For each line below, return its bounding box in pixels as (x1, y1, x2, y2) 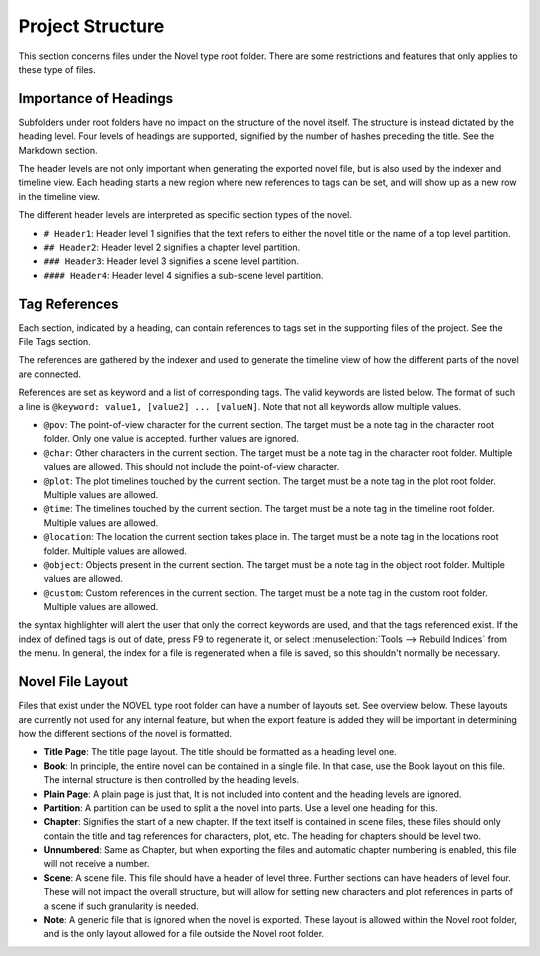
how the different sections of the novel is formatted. (18, 727, 233, 739)
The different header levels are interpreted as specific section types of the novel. (18, 209, 352, 221)
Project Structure (18, 15, 165, 37)
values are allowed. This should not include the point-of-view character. (43, 461, 340, 473)
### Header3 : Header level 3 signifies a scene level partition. (43, 255, 300, 267)
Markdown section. (18, 144, 98, 156)
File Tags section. (18, 336, 92, 348)
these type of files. (18, 63, 96, 75)
